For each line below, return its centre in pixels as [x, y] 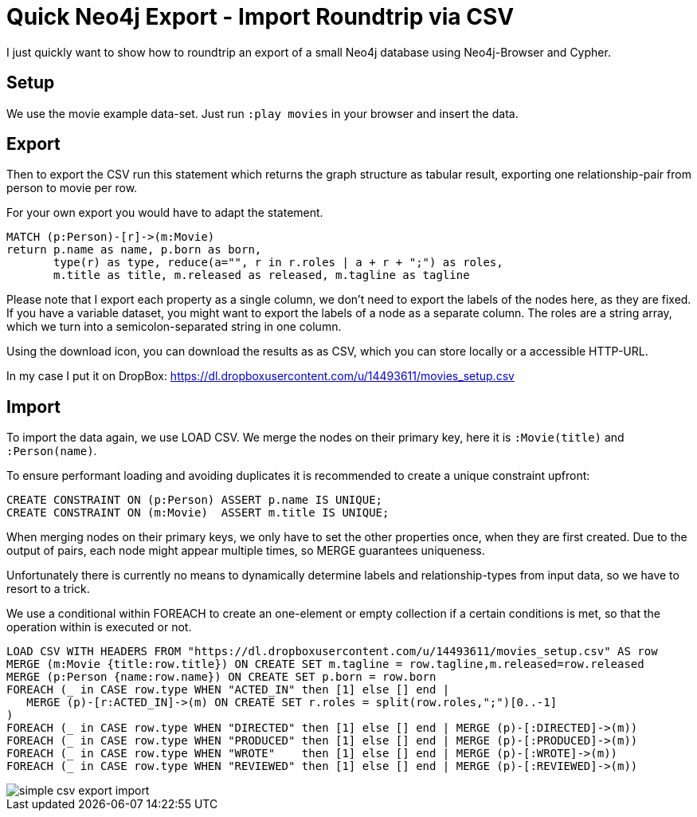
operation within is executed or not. [99, 627]
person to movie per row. [72, 188]
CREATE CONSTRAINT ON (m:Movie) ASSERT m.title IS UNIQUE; [198, 513]
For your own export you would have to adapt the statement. [165, 213]
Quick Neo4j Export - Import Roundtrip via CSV [260, 17]
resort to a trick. [48, 589]
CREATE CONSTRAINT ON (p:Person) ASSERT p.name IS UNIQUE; [195, 500]
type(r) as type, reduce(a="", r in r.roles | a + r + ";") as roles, [278, 263]
